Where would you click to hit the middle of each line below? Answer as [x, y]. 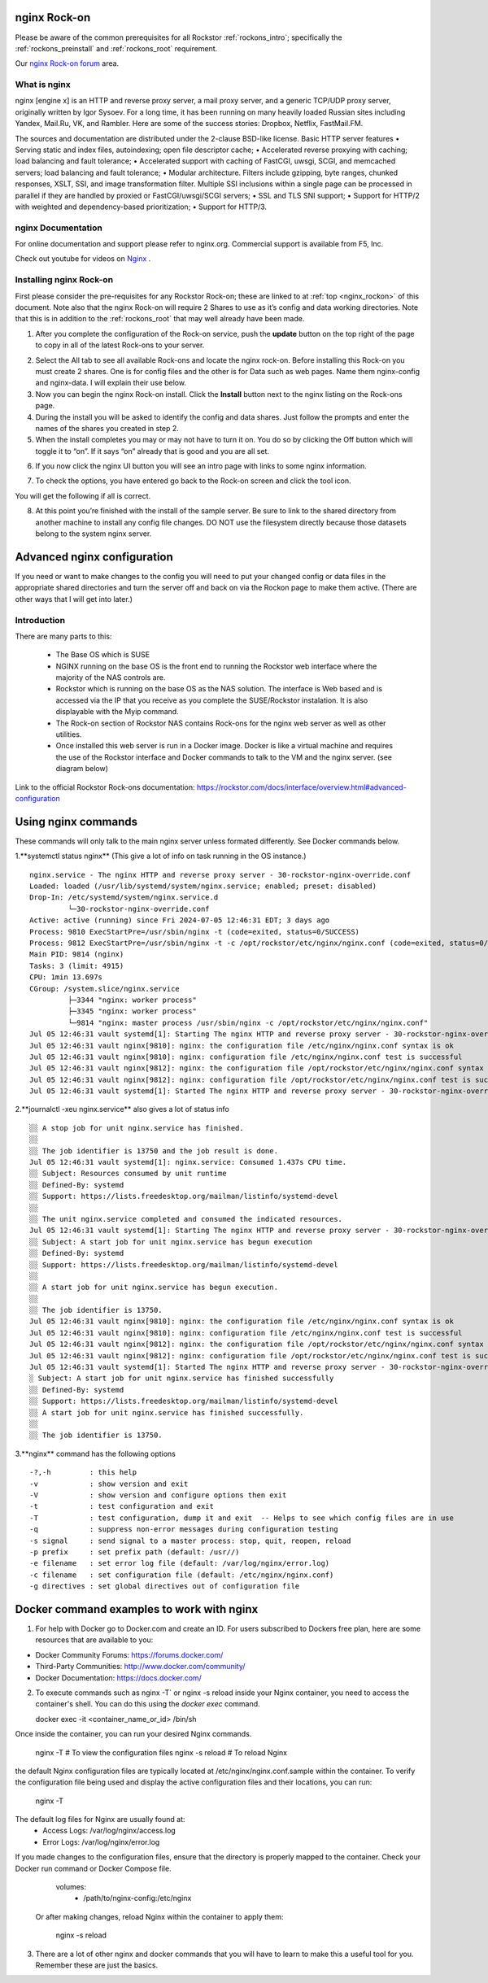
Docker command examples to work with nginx [137, 1609]
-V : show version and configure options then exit [158, 1495]
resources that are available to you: [94, 1640]
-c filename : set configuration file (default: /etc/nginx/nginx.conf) [182, 1575]
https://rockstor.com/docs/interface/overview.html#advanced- [301, 787]
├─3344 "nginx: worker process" [132, 1000]
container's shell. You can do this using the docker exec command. [148, 1704]
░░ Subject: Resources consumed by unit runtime [128, 1174]
